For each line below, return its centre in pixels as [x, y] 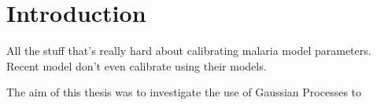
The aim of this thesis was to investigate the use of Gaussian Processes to [184, 92]
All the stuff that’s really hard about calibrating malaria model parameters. [189, 51]
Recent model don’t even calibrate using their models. [137, 65]
